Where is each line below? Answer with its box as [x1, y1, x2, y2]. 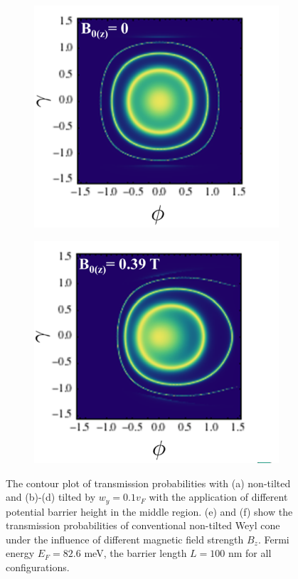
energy [6, 546, 35, 561]
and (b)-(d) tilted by [6, 489, 96, 504]
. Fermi [257, 531, 289, 546]
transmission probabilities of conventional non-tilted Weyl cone [6, 518, 280, 533]
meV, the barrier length [84, 546, 187, 561]
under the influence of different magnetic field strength [6, 531, 244, 546]
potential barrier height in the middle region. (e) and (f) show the [6, 504, 293, 519]
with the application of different [149, 489, 288, 504]
